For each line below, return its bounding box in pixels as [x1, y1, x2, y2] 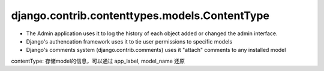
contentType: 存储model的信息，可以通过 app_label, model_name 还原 [11, 57, 185, 64]
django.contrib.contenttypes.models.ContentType [11, 9, 270, 22]
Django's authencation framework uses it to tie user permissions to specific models [26, 38, 233, 45]
